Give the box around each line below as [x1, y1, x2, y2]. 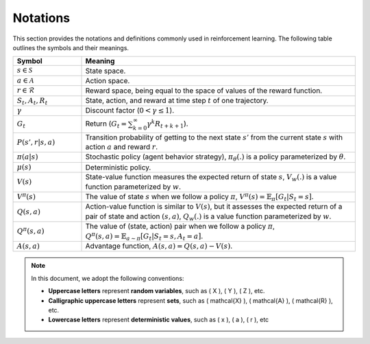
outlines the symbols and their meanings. [12, 43, 129, 51]
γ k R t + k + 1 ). [146, 117, 188, 130]
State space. [85, 66, 126, 76]
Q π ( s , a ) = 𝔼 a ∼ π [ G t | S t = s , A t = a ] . [85, 230, 203, 242]
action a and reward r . [85, 142, 158, 152]
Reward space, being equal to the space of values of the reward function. [85, 86, 323, 95]
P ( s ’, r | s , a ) [16, 137, 56, 147]
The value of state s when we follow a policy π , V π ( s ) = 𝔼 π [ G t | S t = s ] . [85, 191, 314, 203]
